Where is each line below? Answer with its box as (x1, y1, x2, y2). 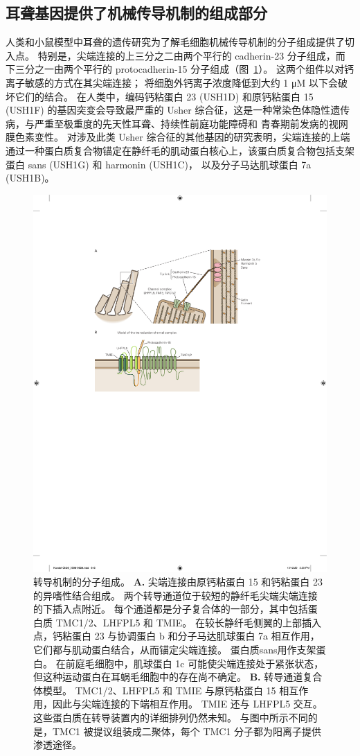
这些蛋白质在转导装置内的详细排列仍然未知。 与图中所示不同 (33, 710, 308, 725)
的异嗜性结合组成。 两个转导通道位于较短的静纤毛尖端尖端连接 (33, 588, 318, 602)
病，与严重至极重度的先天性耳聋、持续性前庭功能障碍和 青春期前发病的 (6, 116, 329, 130)
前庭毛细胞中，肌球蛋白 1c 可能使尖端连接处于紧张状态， (65, 656, 324, 670)
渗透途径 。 (33, 737, 82, 752)
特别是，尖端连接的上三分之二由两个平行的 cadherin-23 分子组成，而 (37, 48, 345, 62)
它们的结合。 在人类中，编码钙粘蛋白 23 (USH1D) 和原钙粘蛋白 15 (15, 89, 314, 103)
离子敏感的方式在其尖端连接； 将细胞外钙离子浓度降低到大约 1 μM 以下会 (6, 75, 338, 89)
